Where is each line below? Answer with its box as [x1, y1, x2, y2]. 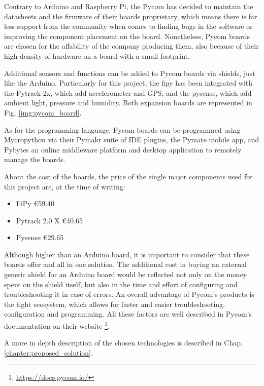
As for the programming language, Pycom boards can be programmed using [4, 124, 241, 135]
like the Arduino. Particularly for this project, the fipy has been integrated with [4, 78, 253, 88]
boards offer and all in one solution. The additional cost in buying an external [4, 259, 247, 269]
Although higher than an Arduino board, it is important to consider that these [4, 249, 250, 259]
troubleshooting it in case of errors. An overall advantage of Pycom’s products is [4, 289, 254, 299]
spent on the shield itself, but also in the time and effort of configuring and [4, 279, 238, 289]
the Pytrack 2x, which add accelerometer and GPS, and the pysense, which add [4, 87, 252, 98]
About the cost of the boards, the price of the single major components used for [4, 171, 253, 181]
